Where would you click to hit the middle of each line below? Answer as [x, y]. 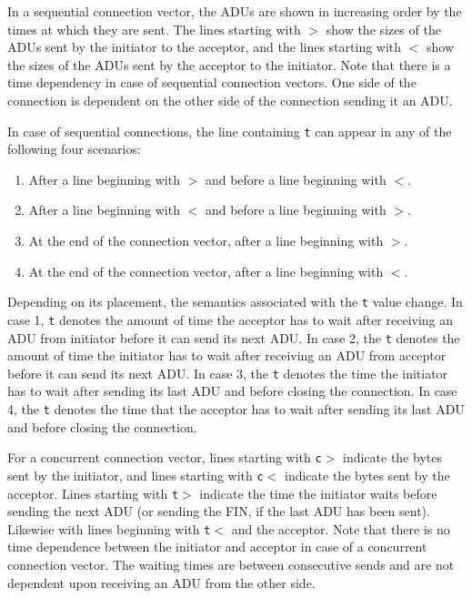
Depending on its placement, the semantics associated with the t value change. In [235, 302]
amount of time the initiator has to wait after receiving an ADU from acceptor [227, 355]
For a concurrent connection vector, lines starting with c [165, 457]
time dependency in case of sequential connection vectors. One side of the [212, 82]
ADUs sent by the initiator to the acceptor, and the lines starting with [205, 47]
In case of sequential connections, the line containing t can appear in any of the [230, 131]
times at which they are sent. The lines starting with [154, 29]
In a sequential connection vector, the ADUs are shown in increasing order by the [235, 11]
